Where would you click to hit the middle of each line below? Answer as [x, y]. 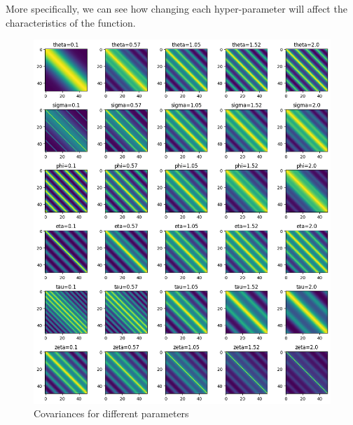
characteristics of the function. [71, 22]
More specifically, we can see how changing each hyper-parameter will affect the [176, 8]
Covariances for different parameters [111, 413]
